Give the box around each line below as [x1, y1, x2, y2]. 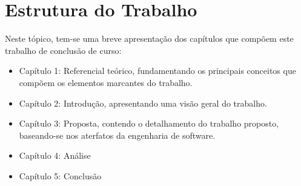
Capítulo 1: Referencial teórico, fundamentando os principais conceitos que [19, 64, 296, 77]
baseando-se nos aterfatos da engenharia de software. [19, 128, 216, 141]
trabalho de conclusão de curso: [5, 44, 122, 56]
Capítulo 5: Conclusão [19, 169, 102, 182]
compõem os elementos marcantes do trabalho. [19, 76, 193, 88]
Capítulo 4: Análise [19, 149, 91, 162]
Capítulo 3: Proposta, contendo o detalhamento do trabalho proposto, [19, 117, 279, 130]
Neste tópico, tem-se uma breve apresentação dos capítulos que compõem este [5, 32, 294, 45]
